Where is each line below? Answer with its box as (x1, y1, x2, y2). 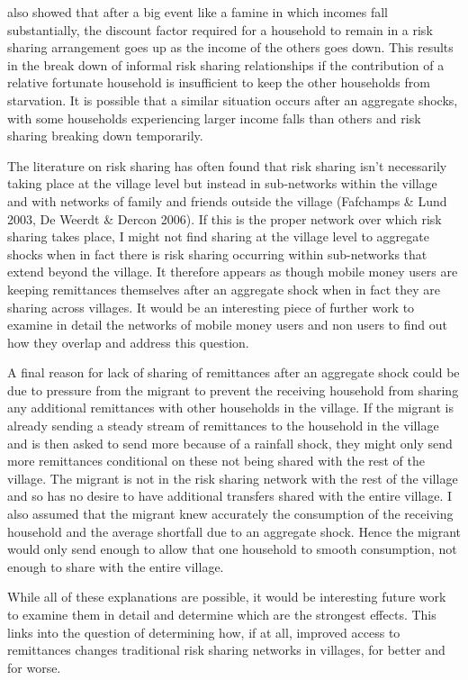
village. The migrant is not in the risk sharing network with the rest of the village (7, 468, 458, 487)
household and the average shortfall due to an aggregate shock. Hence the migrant (7, 521, 461, 540)
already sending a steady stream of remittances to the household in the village (7, 416, 439, 435)
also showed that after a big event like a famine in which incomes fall (7, 3, 388, 21)
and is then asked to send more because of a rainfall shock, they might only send (7, 433, 453, 452)
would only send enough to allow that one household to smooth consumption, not (7, 539, 457, 558)
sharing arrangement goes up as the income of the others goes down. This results (7, 38, 454, 57)
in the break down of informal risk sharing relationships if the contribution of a (7, 55, 445, 74)
